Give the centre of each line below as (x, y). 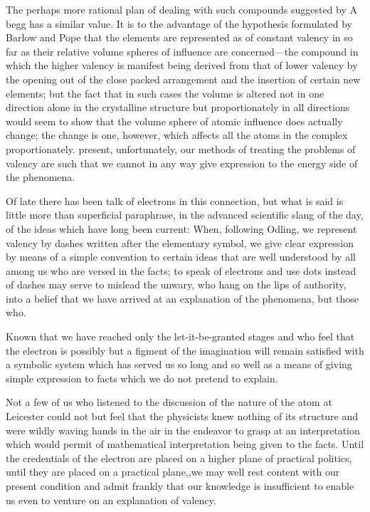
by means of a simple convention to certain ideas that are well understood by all (181, 257)
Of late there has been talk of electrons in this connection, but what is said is (175, 200)
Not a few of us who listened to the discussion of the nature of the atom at (169, 402)
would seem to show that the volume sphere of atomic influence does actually (174, 121)
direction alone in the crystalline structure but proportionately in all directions (178, 107)
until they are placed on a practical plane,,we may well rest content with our (173, 472)
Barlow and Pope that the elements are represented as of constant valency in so (179, 37)
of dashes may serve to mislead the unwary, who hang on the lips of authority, (176, 284)
